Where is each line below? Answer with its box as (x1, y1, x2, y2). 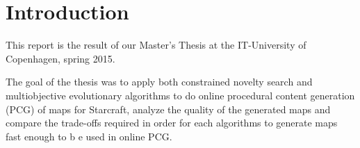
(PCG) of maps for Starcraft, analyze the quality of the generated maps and (6, 101, 331, 116)
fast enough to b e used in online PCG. (6, 129, 172, 143)
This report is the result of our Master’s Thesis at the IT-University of (6, 38, 306, 52)
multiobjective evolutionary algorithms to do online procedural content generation (6, 88, 355, 102)
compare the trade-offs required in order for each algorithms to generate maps (6, 115, 338, 130)
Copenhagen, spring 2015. (6, 51, 115, 65)
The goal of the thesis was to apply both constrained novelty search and (6, 74, 313, 89)
